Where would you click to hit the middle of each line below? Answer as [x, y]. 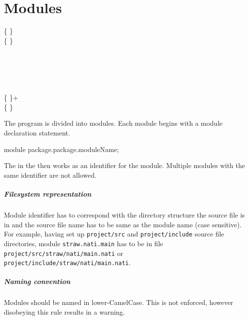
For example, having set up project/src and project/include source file [114, 234]
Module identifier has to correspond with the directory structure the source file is [124, 215]
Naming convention [37, 281]
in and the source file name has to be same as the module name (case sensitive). [123, 224]
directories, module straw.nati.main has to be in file [84, 243]
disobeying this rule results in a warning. [64, 312]
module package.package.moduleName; [62, 149]
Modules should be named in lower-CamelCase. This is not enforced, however [119, 302]
